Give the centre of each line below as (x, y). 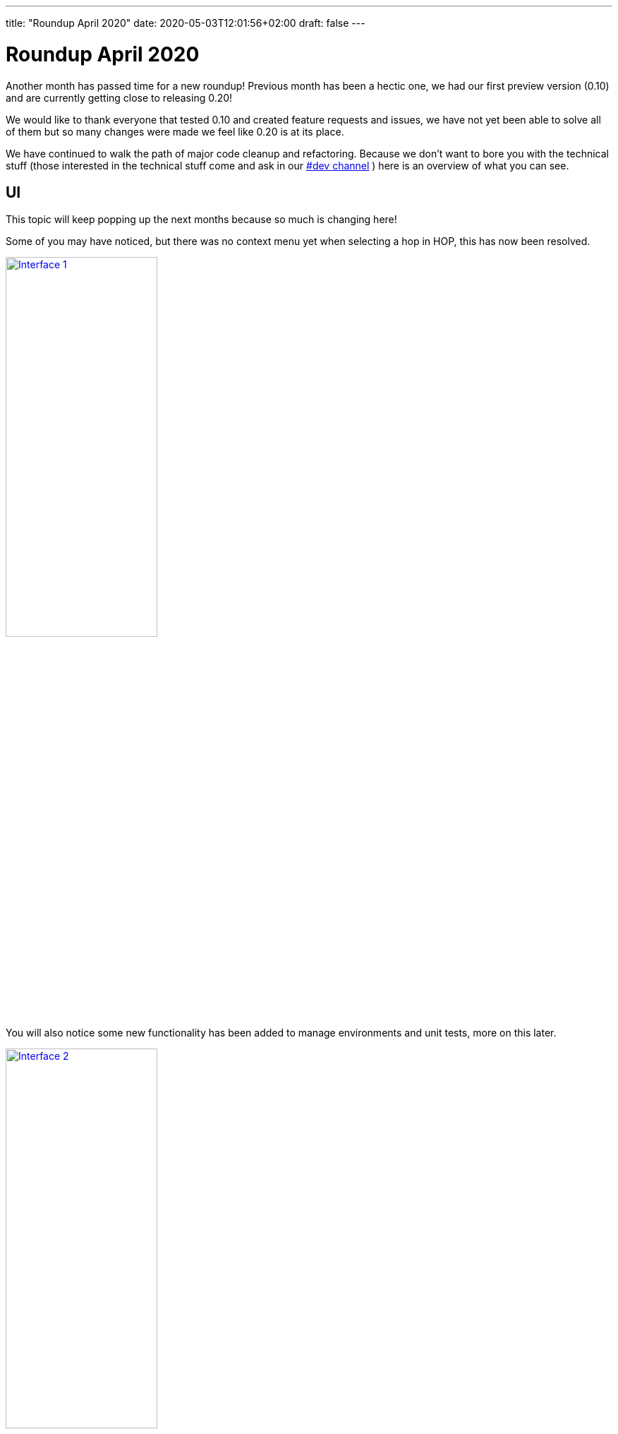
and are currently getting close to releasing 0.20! (119, 97)
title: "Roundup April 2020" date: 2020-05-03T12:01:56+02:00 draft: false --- (186, 23)
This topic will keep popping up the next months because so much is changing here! (201, 220)
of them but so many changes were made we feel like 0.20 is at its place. (175, 131)
